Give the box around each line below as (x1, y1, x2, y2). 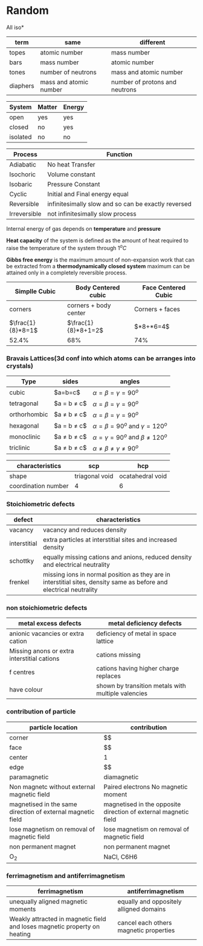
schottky (9, 557, 34, 565)
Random (6, 4, 50, 18)
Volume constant (47, 170, 95, 179)
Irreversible (9, 210, 42, 218)
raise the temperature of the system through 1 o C (6, 243, 127, 251)
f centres (9, 668, 35, 676)
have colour (9, 686, 43, 694)
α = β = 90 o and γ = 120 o (92, 420, 167, 431)
